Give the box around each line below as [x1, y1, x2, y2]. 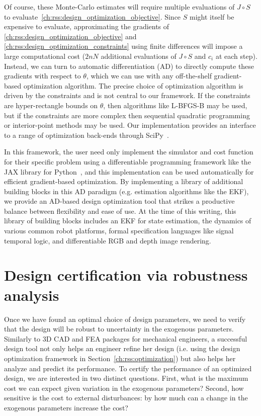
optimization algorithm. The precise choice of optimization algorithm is [23, 80, 243, 91]
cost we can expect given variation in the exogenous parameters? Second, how [4, 382, 244, 393]
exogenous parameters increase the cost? [4, 402, 128, 412]
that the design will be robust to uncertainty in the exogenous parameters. [4, 323, 234, 334]
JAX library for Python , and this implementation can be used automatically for [4, 166, 254, 177]
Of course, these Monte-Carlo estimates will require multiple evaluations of [4, 2, 235, 12]
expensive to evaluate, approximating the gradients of [4, 21, 169, 32]
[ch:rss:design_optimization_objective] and [4, 31, 137, 41]
